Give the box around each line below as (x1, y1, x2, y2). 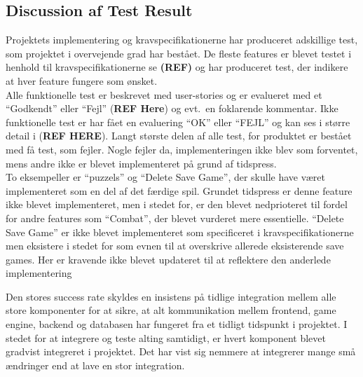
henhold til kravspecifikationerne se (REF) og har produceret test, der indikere (6, 60, 348, 74)
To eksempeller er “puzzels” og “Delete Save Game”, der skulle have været (6, 170, 325, 184)
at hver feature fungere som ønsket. (6, 73, 158, 88)
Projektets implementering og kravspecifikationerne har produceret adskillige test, (6, 32, 358, 47)
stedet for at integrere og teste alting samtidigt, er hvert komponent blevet (6, 330, 326, 345)
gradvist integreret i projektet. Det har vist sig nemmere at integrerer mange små (6, 344, 356, 359)
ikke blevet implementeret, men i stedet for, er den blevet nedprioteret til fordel (6, 197, 348, 212)
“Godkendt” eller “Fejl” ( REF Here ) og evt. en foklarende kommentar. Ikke (6, 101, 338, 116)
